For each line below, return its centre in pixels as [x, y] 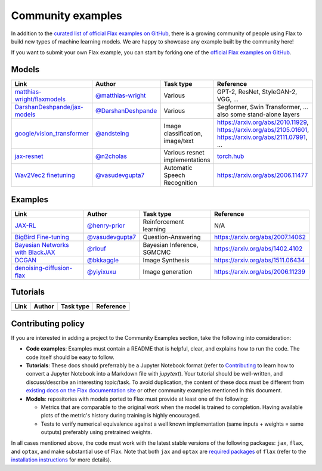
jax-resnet [29, 156]
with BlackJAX [35, 252]
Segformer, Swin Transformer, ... [262, 107]
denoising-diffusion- [44, 268]
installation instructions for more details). [61, 460]
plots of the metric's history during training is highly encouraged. [121, 416]
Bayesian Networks [42, 244]
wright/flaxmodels [40, 100]
